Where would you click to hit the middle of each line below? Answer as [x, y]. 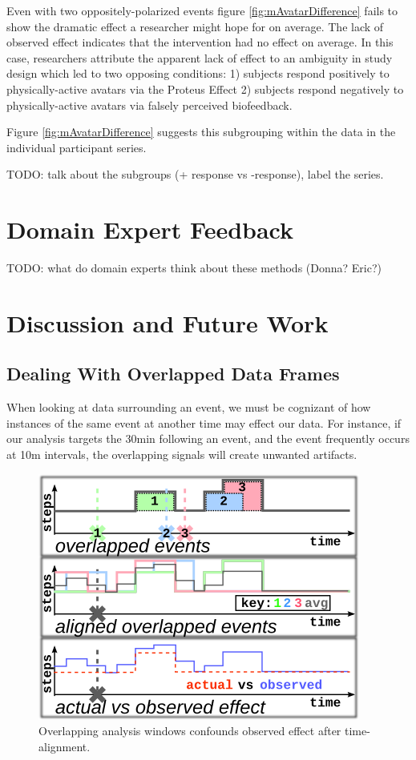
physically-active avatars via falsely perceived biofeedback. [149, 105]
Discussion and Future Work [168, 322]
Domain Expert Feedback [150, 229]
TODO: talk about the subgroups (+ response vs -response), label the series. [195, 174]
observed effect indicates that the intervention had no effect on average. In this [200, 42]
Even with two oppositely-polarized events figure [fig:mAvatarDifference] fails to [202, 10]
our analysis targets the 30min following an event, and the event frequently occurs [208, 438]
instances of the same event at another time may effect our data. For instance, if [204, 422]
